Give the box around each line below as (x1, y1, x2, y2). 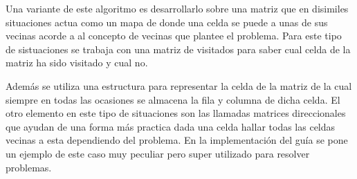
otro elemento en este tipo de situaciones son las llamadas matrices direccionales (6, 106, 346, 120)
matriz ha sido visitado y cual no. (6, 55, 148, 70)
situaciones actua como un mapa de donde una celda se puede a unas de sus (6, 15, 328, 29)
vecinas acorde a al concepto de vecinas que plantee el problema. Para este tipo (6, 28, 342, 43)
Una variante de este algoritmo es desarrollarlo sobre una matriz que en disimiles (6, 1, 349, 15)
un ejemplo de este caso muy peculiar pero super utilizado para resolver (6, 146, 310, 160)
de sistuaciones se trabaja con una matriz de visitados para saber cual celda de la (6, 41, 351, 56)
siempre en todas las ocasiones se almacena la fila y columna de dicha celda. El (6, 92, 340, 106)
